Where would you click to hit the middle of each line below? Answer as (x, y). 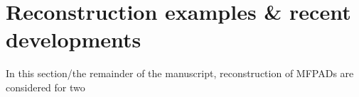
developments (74, 39)
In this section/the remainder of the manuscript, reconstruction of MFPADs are (180, 73)
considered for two (45, 87)
